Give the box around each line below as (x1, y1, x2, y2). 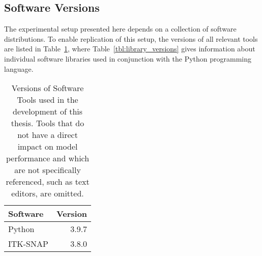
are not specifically (14, 164, 81, 176)
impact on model (17, 140, 78, 153)
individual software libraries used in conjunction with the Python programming (4, 53, 252, 64)
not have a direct (17, 129, 78, 141)
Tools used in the (17, 94, 78, 106)
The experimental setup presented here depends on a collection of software (4, 23, 237, 34)
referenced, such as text (6, 176, 90, 188)
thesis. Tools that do (11, 117, 84, 129)
